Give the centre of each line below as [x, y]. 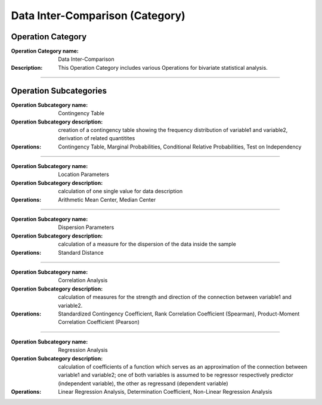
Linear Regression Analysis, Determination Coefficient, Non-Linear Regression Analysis [165, 392]
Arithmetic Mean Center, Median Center [107, 199]
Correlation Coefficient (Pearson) [99, 322]
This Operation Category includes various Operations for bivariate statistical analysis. [163, 67]
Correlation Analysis [83, 280]
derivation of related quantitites [97, 138]
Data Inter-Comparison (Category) [98, 16]
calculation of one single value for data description [120, 191]
